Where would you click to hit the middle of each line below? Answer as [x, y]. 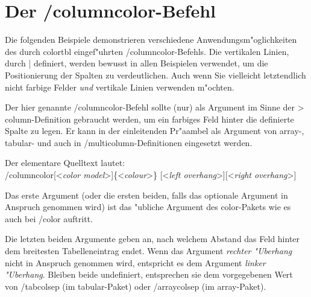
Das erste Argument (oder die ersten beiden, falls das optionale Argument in [146, 195]
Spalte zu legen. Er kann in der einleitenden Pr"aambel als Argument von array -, [155, 131]
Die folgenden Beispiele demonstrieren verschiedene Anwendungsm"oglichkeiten [151, 40]
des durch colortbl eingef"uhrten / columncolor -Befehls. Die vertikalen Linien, [147, 51]
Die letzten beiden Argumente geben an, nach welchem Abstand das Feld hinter [152, 239]
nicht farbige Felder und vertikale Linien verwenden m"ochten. [120, 87]
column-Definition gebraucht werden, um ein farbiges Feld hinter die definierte [149, 119]
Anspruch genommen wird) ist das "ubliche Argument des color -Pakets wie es [148, 207]
